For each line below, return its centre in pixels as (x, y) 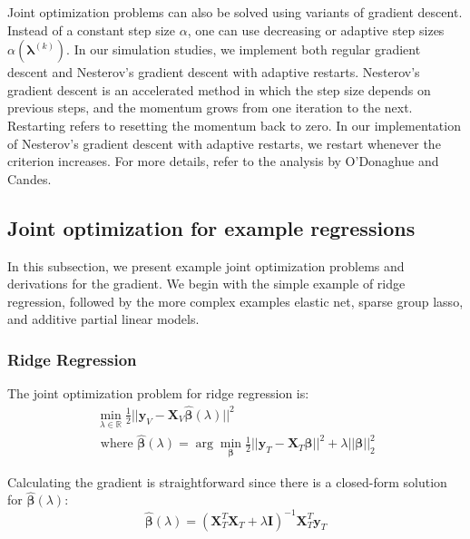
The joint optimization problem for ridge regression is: (158, 393)
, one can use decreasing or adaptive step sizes (316, 29)
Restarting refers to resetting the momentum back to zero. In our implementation (234, 125)
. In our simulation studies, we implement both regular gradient (244, 49)
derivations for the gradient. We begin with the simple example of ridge (206, 284)
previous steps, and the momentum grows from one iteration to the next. (210, 108)
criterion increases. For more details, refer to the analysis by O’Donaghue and (223, 161)
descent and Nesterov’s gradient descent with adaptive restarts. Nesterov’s (214, 72)
